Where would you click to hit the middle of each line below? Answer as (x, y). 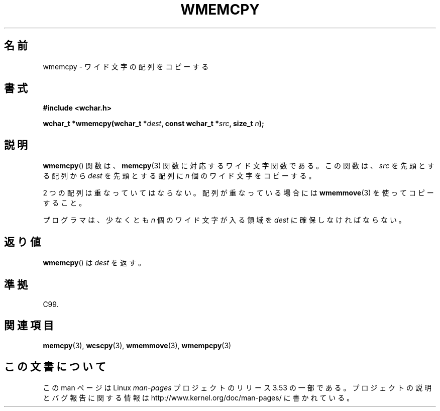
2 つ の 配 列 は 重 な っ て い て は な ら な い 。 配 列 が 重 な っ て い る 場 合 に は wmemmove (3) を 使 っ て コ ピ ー (238, 193)
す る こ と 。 (65, 203)
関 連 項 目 (29, 326)
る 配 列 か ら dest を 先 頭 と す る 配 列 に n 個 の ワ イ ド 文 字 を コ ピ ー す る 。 (179, 176)
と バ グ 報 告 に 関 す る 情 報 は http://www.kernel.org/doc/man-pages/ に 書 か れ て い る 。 (198, 397)
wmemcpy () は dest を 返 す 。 (94, 263)
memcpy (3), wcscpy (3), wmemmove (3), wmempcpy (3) (137, 345)
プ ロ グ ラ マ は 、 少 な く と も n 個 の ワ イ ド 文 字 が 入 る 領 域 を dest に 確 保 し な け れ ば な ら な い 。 (224, 220)
